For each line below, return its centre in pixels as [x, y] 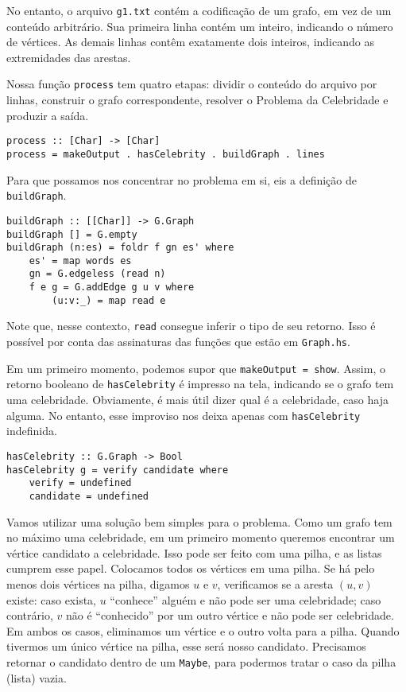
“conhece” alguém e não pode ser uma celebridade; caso [246, 599]
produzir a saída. [48, 115]
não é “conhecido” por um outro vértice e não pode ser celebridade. [230, 615]
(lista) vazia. [37, 677]
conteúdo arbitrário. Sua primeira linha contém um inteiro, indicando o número [200, 26]
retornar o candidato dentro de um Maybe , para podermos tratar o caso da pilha [201, 661]
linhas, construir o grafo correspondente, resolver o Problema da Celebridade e [197, 100]
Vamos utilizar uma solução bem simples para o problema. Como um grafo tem [199, 521]
